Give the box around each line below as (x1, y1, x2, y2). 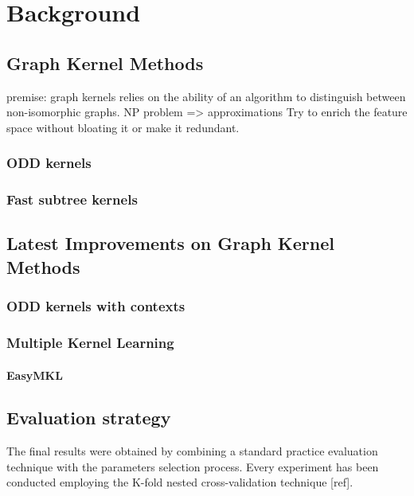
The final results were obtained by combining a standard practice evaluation (6, 443, 378, 459)
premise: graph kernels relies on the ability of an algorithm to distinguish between (6, 88, 406, 104)
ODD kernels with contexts (6, 296, 186, 316)
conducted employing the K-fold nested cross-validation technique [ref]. (6, 474, 353, 490)
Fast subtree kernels (6, 189, 138, 209)
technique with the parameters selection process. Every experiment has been (6, 458, 379, 475)
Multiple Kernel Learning (6, 332, 174, 352)
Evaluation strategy (6, 405, 171, 430)
